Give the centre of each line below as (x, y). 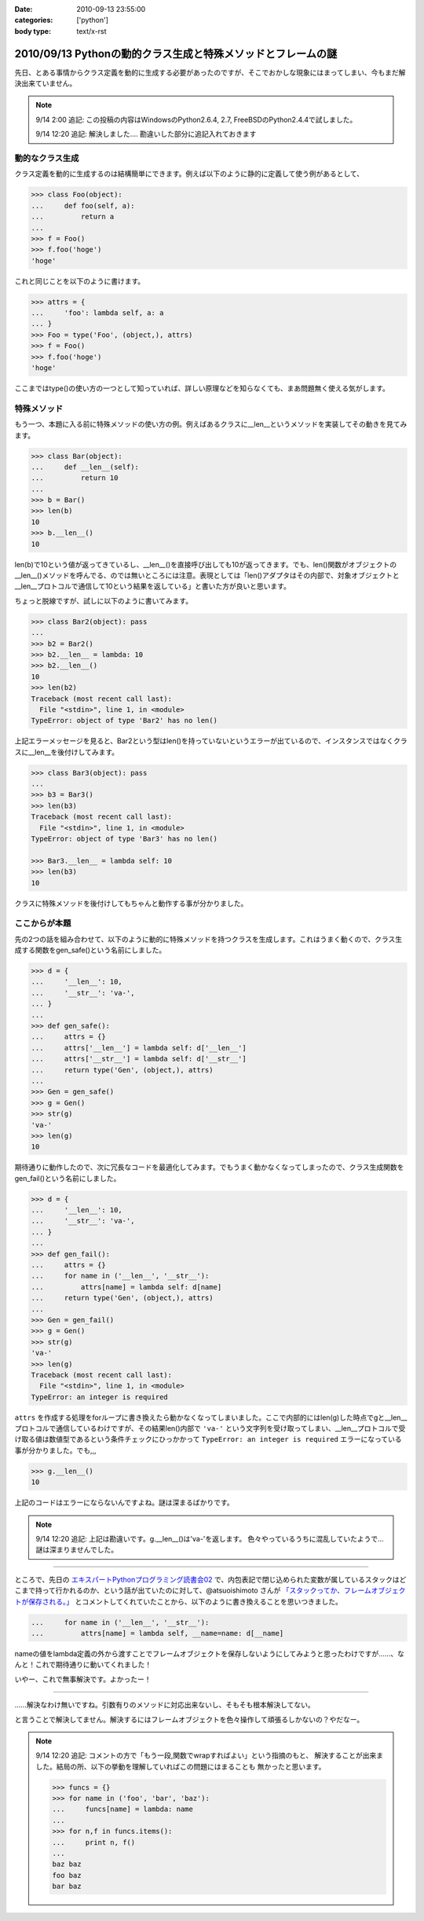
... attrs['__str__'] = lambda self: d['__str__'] (139, 1059)
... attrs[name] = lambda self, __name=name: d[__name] (157, 1633)
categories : (34, 20)
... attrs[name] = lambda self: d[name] (126, 1287)
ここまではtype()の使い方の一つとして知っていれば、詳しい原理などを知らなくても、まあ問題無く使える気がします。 (202, 388)
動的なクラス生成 (47, 159)
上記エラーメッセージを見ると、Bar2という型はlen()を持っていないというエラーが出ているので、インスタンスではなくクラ (211, 741)
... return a (73, 217)
